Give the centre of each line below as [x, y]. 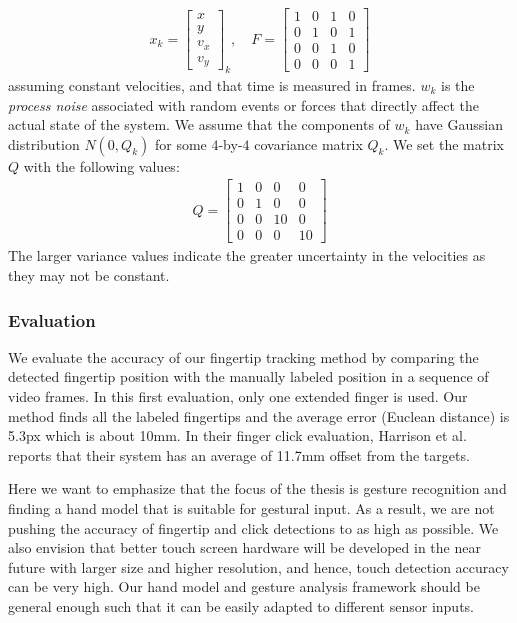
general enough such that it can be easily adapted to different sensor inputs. [241, 605]
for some [180, 143]
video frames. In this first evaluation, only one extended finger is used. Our [238, 396]
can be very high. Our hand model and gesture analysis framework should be [244, 586]
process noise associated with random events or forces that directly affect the [243, 104]
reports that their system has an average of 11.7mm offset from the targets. [239, 454]
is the [458, 84]
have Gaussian [459, 124]
